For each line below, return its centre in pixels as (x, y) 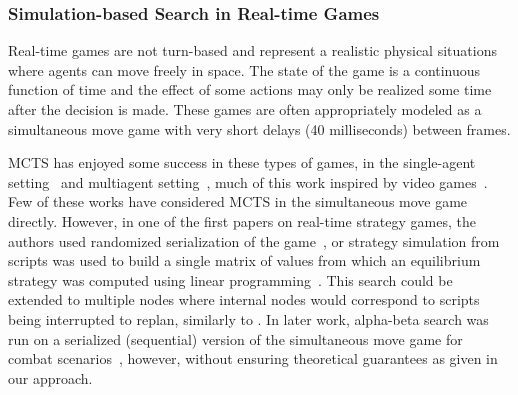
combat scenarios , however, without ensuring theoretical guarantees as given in (253, 358)
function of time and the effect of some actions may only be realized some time (250, 89)
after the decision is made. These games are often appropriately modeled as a (245, 109)
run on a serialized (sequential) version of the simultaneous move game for (235, 338)
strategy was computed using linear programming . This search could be (230, 279)
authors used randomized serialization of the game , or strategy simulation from (254, 240)
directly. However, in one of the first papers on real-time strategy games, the (242, 220)
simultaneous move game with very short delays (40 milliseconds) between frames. (259, 128)
